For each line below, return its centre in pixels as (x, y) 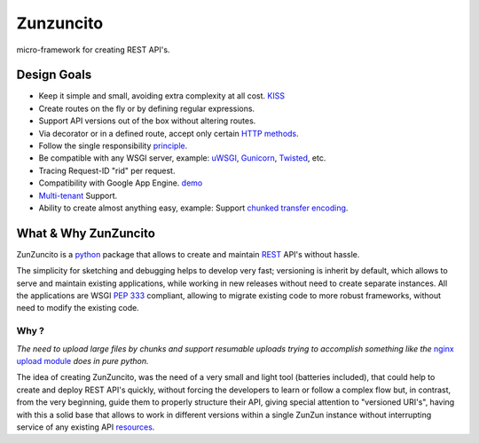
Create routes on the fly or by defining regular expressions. (147, 108)
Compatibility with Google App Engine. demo (121, 183)
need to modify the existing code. (78, 308)
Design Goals (54, 75)
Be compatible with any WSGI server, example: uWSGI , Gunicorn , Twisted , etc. (182, 158)
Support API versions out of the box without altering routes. (147, 121)
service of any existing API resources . (86, 427)
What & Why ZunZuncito (86, 233)
